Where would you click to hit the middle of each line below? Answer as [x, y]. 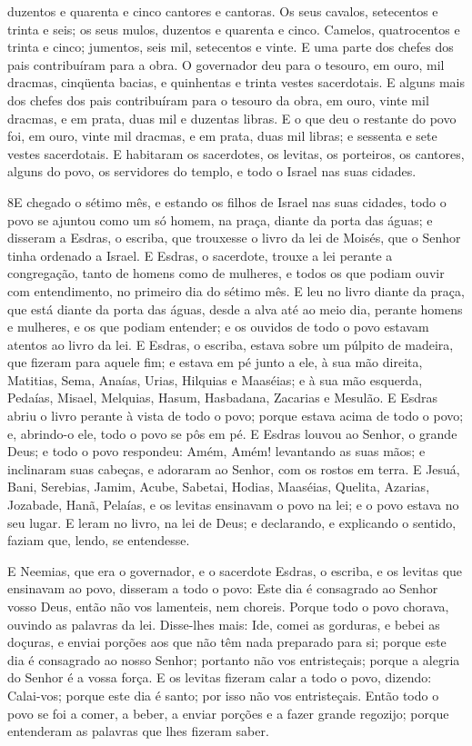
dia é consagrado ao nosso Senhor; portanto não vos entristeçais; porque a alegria [234, 659]
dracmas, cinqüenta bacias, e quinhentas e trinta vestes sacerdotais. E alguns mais [236, 82]
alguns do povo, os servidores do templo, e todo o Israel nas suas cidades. [212, 171]
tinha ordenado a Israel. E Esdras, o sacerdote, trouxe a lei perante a [200, 255]
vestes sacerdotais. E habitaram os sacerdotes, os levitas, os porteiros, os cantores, [236, 153]
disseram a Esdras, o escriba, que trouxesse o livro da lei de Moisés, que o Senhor [234, 238]
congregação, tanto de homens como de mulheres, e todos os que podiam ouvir [226, 273]
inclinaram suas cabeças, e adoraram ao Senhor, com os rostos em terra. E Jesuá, [234, 468]
